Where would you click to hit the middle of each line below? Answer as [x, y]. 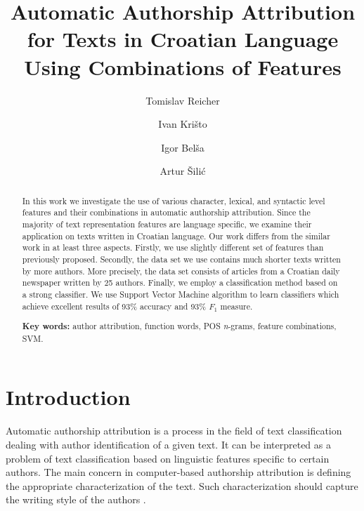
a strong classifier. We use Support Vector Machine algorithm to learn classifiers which [181, 294]
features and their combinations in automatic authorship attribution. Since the [166, 212]
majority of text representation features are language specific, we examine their [167, 224]
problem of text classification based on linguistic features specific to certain [168, 458]
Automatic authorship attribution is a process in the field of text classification [174, 431]
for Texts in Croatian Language [183, 39]
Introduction [68, 397]
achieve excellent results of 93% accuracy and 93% [114, 306]
